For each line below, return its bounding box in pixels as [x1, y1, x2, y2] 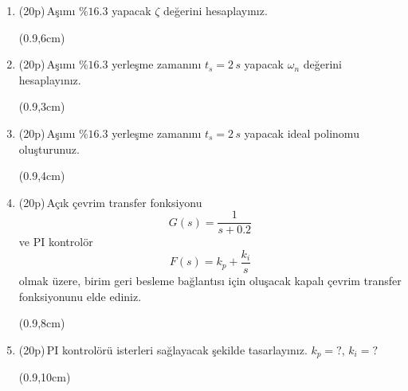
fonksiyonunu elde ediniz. [18, 287, 142, 304]
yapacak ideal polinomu [244, 124, 359, 141]
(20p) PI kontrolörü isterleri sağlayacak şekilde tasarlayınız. [18, 341, 308, 358]
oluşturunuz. [18, 140, 80, 157]
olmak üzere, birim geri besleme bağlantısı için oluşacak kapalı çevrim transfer [18, 272, 402, 289]
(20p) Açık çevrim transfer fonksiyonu [18, 194, 202, 210]
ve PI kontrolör [18, 233, 93, 250]
